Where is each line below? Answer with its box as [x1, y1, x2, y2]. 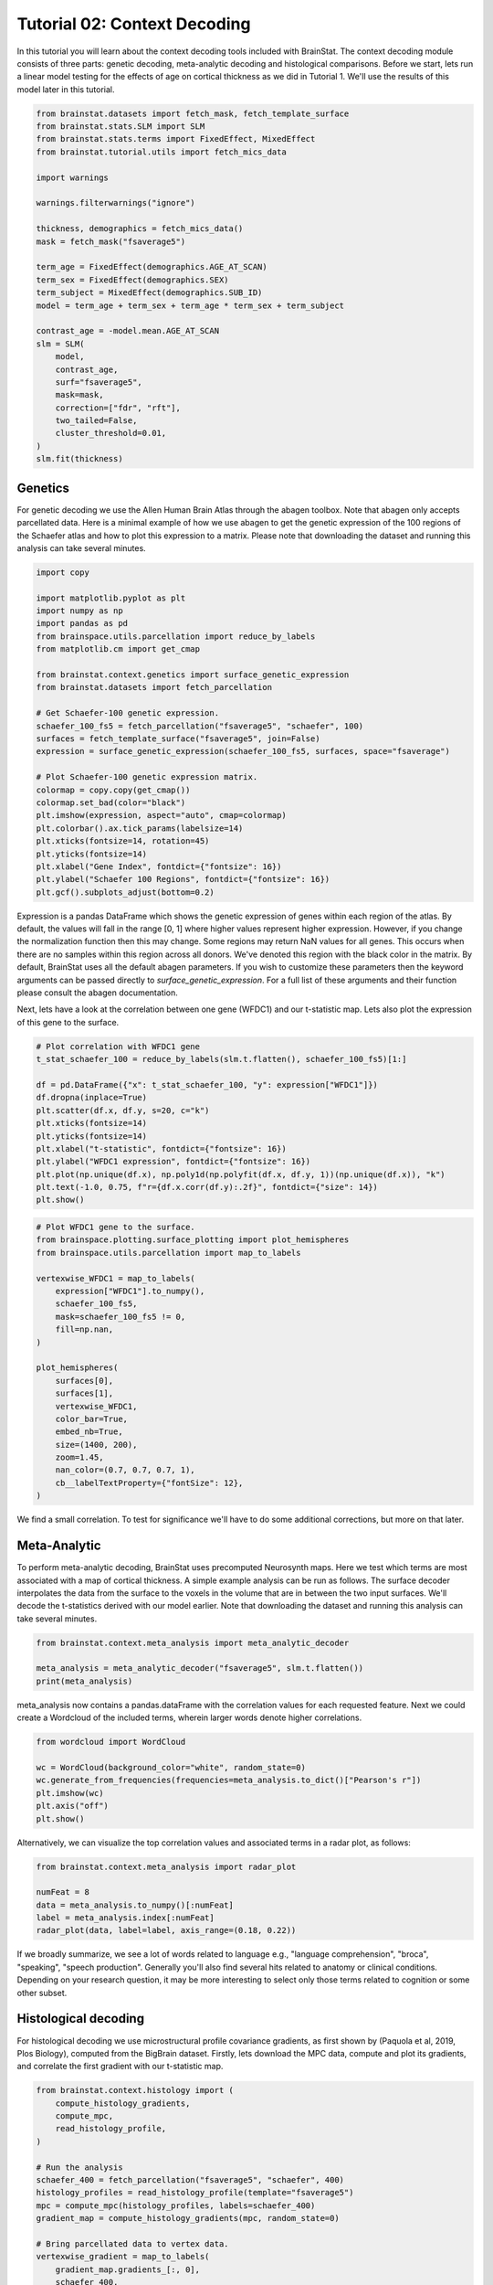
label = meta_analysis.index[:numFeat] [36, 1913, 215, 1923]
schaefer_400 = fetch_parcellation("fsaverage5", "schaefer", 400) [36, 2175, 345, 2185]
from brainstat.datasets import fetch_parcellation [36, 682, 273, 693]
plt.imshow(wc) [36, 1788, 104, 1798]
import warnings [36, 172, 110, 183]
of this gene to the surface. [16, 1016, 120, 1027]
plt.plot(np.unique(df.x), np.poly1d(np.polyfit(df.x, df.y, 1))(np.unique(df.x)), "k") [36, 1169, 446, 1179]
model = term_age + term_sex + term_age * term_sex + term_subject [36, 300, 345, 311]
